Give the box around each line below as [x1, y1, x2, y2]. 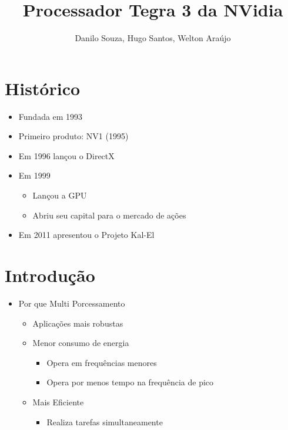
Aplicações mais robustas [32, 317, 123, 329]
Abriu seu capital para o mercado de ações [32, 209, 186, 221]
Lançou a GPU [32, 189, 87, 201]
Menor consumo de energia [32, 337, 129, 349]
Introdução [5, 263, 95, 287]
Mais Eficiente [32, 395, 84, 408]
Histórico [5, 76, 81, 100]
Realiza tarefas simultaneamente [46, 415, 163, 428]
